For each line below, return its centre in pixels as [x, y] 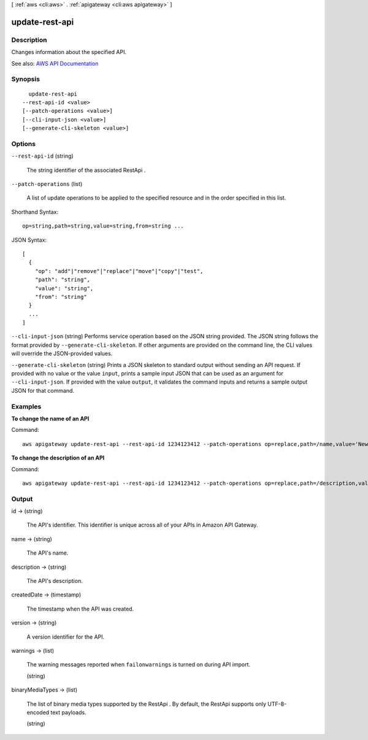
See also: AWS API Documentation [55, 63]
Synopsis [25, 79]
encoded [38, 712]
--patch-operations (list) [47, 183]
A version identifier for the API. [66, 637]
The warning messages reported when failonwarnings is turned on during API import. [139, 665]
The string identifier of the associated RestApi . [86, 170]
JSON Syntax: [29, 240]
